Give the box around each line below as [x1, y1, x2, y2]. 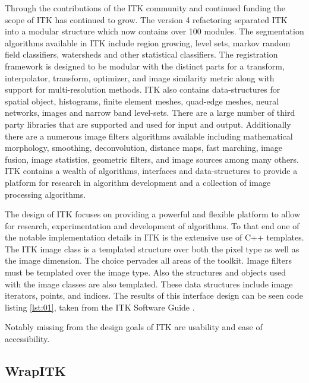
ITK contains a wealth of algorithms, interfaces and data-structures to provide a [5, 164, 298, 177]
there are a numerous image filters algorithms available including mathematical [5, 129, 293, 142]
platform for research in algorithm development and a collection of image [5, 176, 271, 188]
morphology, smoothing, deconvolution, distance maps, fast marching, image [5, 141, 283, 154]
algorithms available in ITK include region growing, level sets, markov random [5, 36, 291, 49]
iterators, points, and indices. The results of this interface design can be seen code [5, 289, 304, 302]
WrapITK [5, 362, 66, 380]
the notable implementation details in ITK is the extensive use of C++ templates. [5, 231, 304, 243]
